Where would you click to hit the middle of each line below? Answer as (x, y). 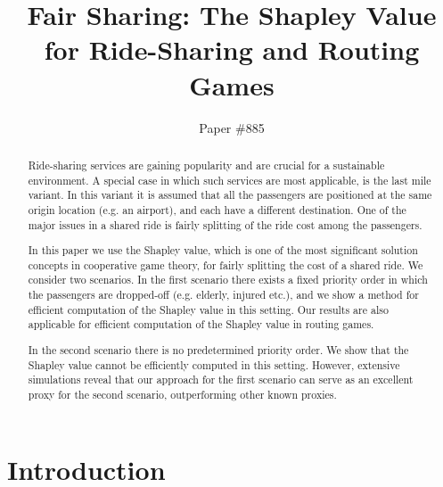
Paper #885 (232, 127)
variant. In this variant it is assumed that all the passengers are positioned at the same (230, 195)
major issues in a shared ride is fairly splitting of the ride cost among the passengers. (225, 224)
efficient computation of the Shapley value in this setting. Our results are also (208, 309)
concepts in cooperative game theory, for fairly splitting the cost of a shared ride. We (226, 264)
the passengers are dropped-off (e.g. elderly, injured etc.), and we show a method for (223, 295)
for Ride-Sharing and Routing (232, 50)
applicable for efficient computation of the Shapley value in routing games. (201, 324)
